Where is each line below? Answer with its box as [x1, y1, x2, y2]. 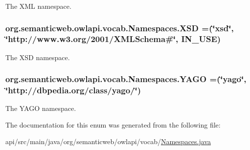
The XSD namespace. [5, 52, 70, 62]
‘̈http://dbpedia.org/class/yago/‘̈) [5, 84, 141, 96]
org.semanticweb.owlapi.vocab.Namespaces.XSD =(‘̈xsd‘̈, [5, 21, 234, 34]
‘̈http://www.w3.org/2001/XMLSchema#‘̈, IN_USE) [5, 33, 221, 45]
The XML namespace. [5, 1, 71, 11]
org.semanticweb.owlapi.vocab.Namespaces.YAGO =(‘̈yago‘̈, [5, 73, 247, 85]
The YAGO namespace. [5, 103, 76, 113]
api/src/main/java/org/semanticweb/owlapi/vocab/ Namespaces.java [5, 136, 211, 146]
